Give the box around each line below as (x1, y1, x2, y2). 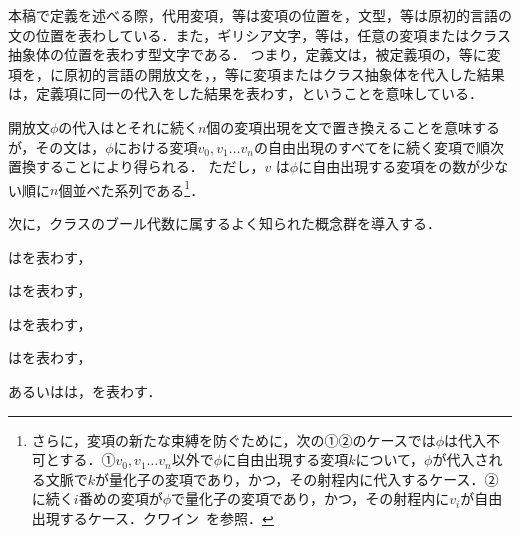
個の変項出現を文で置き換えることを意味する (206, 116, 500, 137)
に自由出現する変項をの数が (298, 156, 481, 177)
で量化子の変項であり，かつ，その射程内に (171, 488, 450, 509)
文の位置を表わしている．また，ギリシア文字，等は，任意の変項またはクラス (8, 24, 512, 45)
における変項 (113, 136, 198, 157)
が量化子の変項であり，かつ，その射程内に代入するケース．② (95, 468, 499, 489)
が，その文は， (8, 136, 106, 157)
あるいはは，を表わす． (8, 380, 162, 401)
